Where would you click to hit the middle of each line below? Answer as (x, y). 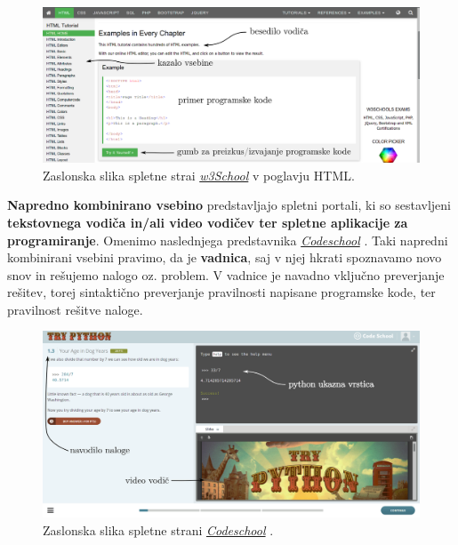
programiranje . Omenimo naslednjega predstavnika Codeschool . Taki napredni (228, 240)
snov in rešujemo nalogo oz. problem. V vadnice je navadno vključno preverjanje (226, 274)
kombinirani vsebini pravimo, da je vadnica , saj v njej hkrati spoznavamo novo (225, 257)
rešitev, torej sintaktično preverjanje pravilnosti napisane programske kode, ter (221, 292)
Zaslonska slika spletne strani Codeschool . (158, 530)
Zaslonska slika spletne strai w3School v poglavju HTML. (199, 175)
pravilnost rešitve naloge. (75, 309)
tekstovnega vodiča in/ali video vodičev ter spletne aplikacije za (208, 222)
